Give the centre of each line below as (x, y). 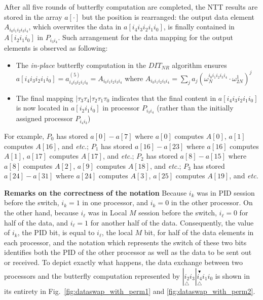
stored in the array (33, 16)
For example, (24, 136)
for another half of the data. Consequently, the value (172, 222)
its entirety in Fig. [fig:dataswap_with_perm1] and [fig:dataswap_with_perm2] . (130, 291)
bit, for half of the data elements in (199, 232)
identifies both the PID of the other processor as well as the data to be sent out (128, 252)
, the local (117, 232)
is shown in (232, 275)
